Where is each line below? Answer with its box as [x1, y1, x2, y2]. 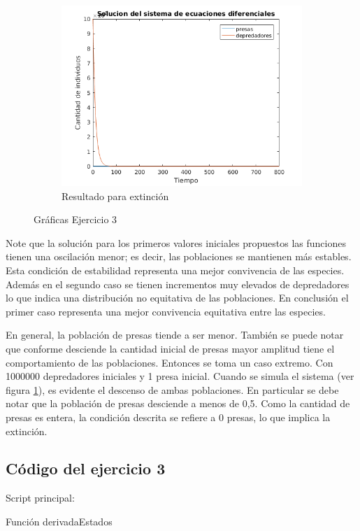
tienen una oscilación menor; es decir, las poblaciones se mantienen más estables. [6, 249, 352, 264]
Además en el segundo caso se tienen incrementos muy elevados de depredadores [6, 276, 350, 291]
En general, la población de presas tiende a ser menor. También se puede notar [6, 327, 344, 342]
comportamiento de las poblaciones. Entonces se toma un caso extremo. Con [6, 355, 333, 369]
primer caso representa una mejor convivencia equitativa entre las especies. [6, 304, 326, 318]
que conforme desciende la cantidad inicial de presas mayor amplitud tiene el [6, 341, 335, 355]
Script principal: [6, 490, 75, 505]
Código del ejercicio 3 [6, 458, 166, 479]
